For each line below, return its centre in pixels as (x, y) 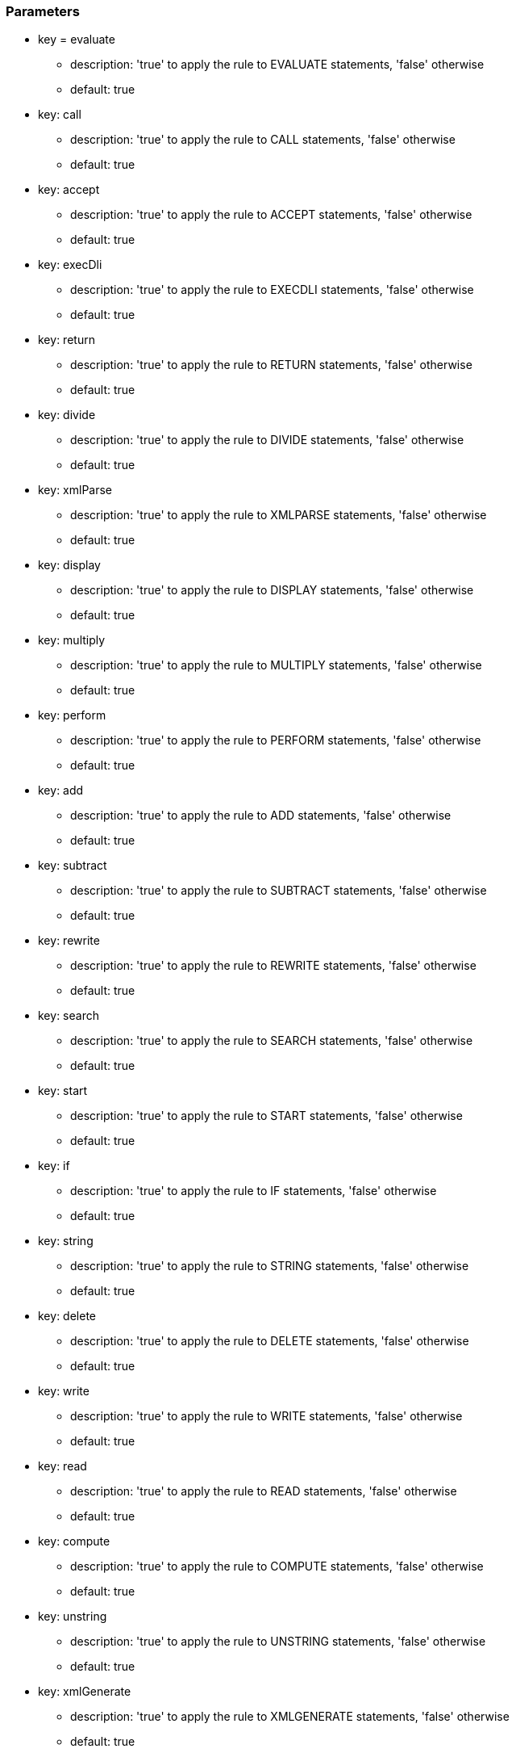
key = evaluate (77, 40)
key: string (66, 1241)
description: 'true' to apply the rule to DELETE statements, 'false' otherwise (270, 1341)
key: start (63, 1091)
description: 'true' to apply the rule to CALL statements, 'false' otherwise (263, 140)
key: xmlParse (75, 490)
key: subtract (73, 866)
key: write (64, 1391)
